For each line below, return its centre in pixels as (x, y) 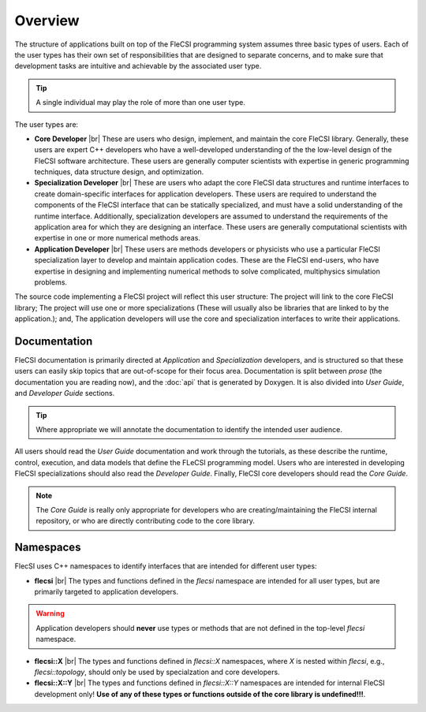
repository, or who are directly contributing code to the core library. (146, 521)
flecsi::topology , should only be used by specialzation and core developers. (157, 672)
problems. (50, 282)
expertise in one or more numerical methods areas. (118, 238)
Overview (47, 21)
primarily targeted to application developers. (106, 592)
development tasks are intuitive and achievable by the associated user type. (138, 66)
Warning (50, 613)
